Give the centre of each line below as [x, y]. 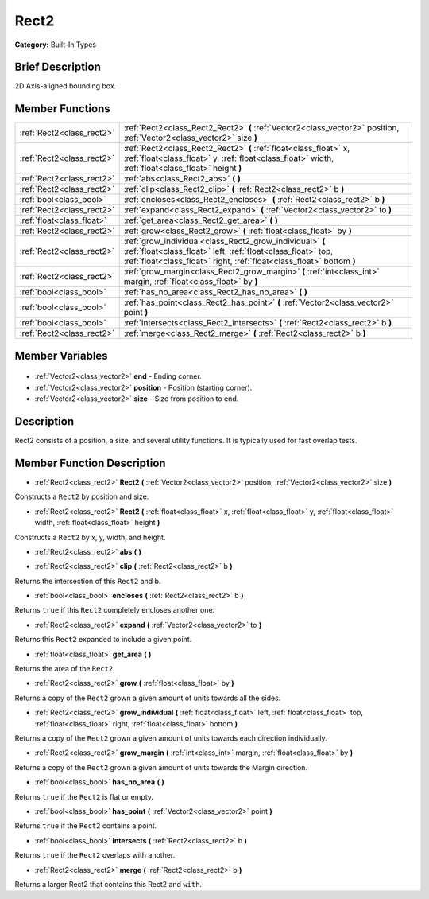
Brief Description [58, 67]
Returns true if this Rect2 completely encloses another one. [115, 610]
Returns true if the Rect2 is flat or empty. [84, 796]
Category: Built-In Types [56, 45]
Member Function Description [90, 463]
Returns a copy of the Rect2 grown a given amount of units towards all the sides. [148, 698]
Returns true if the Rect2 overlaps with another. [95, 855]
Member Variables [61, 355]
